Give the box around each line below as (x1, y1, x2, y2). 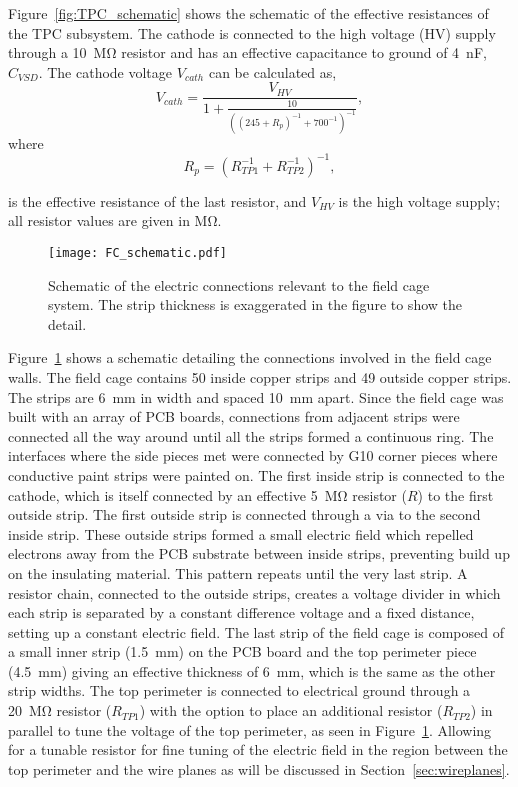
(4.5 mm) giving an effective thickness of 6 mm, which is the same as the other (8, 660, 496, 681)
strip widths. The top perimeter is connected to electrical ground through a (8, 680, 471, 701)
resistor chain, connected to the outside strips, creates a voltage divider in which (8, 582, 501, 603)
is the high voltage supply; (338, 190, 501, 211)
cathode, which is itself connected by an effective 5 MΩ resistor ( (8, 484, 407, 505)
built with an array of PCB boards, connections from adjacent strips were (8, 406, 460, 427)
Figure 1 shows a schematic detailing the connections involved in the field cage (8, 347, 492, 368)
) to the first (417, 484, 494, 505)
